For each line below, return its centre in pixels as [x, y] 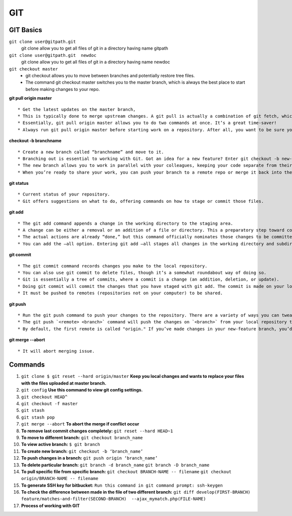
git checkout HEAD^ [44, 397]
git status [19, 183]
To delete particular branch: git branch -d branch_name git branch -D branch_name [115, 465]
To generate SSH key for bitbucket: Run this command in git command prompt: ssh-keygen [122, 485]
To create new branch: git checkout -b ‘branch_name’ [82, 451]
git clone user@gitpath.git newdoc [53, 55]
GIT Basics [26, 30]
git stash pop [38, 417]
